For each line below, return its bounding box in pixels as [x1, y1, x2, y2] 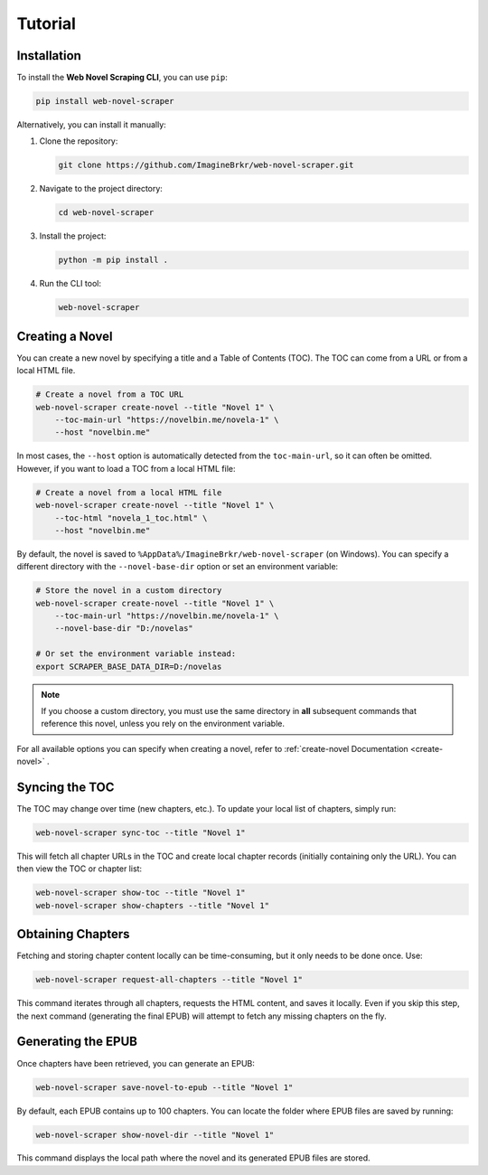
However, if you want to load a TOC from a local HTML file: [16, 463, 236, 474]
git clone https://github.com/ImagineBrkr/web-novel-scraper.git [58, 160, 354, 171]
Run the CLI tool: [39, 278, 101, 289]
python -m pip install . [58, 255, 169, 266]
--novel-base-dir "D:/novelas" [54, 624, 193, 634]
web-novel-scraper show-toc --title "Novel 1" [35, 888, 246, 898]
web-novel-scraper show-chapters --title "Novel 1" [35, 900, 270, 910]
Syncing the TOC [16, 779, 115, 794]
